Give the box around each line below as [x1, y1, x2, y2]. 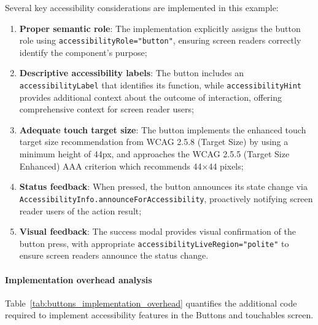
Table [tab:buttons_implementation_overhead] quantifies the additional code [5, 296, 297, 309]
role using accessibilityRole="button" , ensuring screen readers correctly [19, 34, 301, 47]
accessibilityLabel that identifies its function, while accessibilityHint [19, 79, 301, 92]
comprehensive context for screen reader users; [19, 103, 194, 116]
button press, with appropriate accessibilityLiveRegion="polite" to [19, 237, 289, 249]
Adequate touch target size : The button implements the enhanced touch [19, 123, 306, 136]
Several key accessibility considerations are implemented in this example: [5, 1, 279, 14]
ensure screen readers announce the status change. [19, 249, 209, 262]
